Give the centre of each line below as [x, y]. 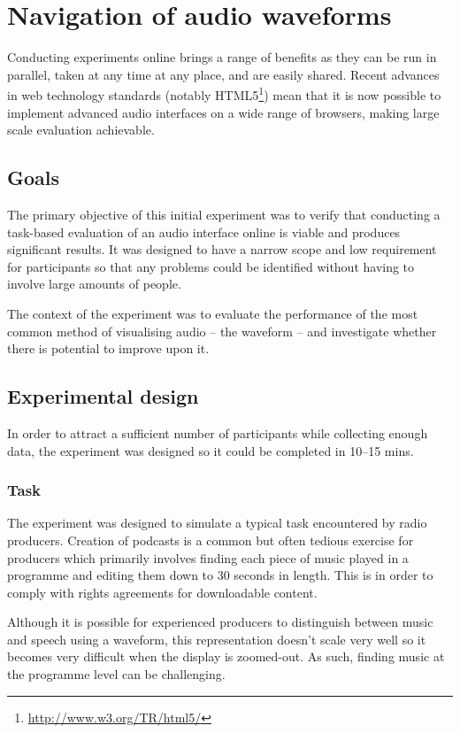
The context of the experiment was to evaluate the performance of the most [213, 313]
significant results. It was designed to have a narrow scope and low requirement [222, 249]
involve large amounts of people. [94, 284]
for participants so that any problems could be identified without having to [211, 266]
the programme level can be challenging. [116, 674]
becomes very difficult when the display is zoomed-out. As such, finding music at [226, 656]
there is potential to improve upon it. [108, 348]
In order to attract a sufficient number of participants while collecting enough [218, 432]
